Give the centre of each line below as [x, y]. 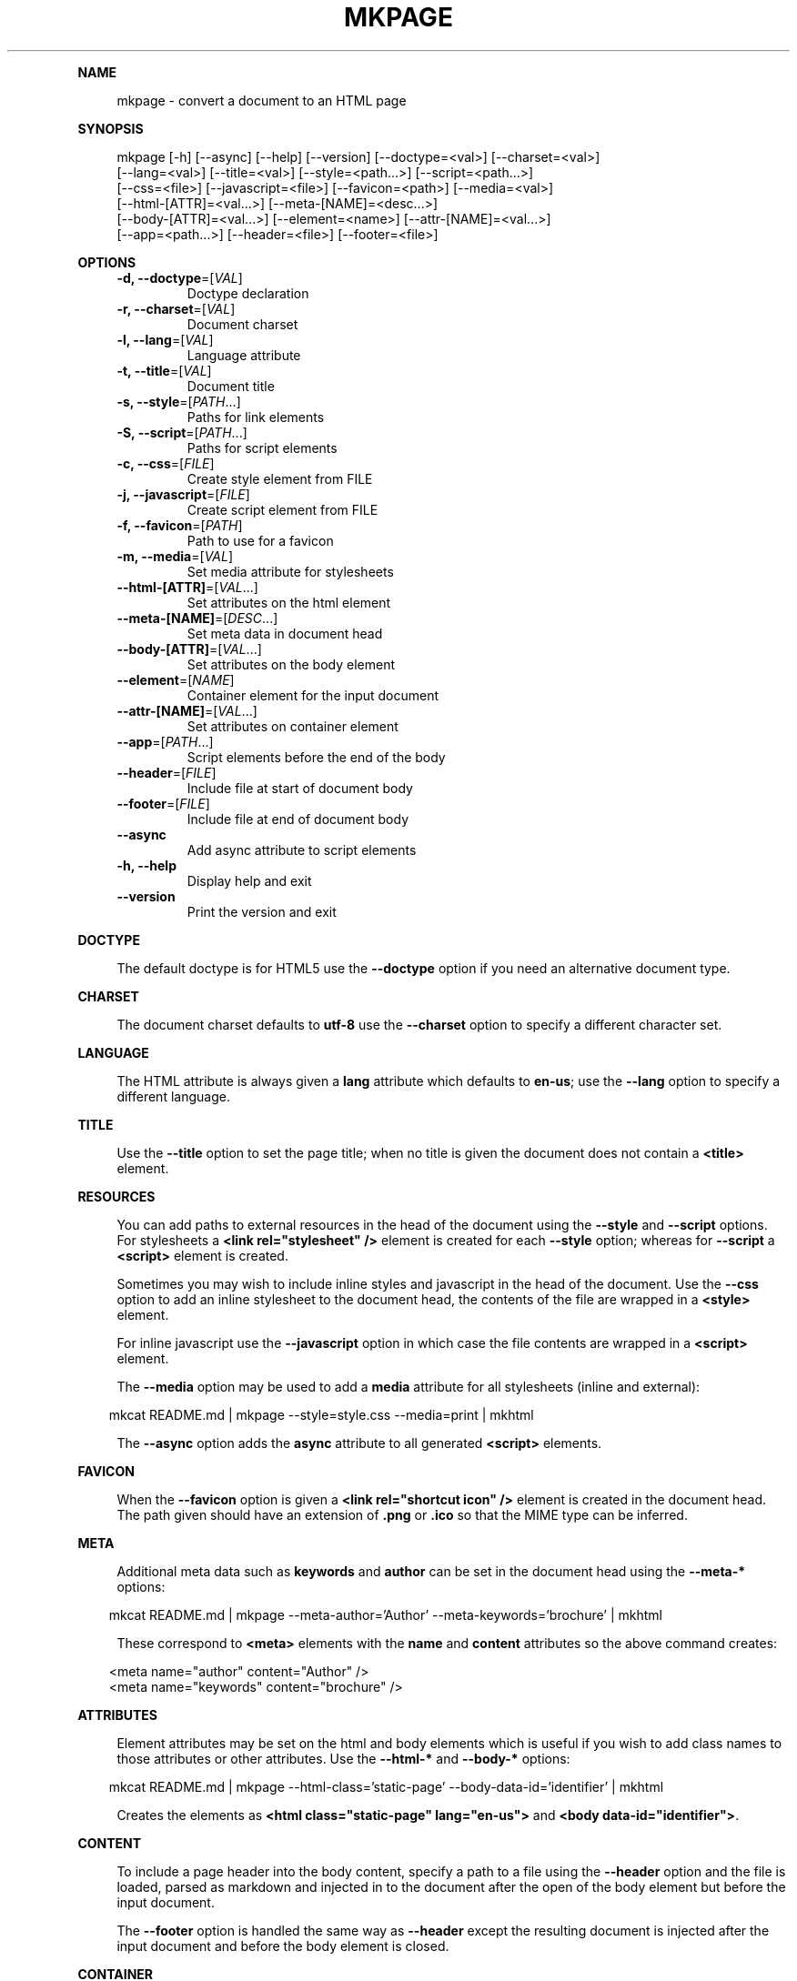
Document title [231, 386]
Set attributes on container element [293, 726]
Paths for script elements [262, 447]
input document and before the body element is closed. [283, 1946]
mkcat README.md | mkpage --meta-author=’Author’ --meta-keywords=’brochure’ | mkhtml [385, 1614]
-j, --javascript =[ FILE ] [183, 494]
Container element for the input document [313, 695]
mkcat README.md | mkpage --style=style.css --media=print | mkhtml [321, 1414]
